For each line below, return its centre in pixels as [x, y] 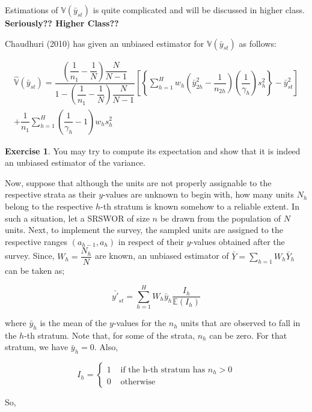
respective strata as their [50, 194]
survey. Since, [30, 256]
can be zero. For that [248, 335]
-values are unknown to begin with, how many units [199, 194]
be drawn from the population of [221, 218]
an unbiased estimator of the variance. [75, 162]
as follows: [258, 43]
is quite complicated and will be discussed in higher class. [199, 10]
